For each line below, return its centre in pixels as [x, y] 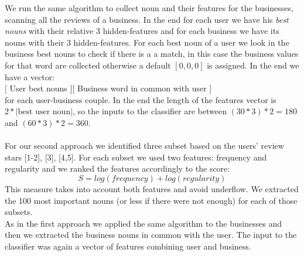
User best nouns [38, 88]
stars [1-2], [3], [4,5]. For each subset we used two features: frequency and [136, 157]
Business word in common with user [142, 88]
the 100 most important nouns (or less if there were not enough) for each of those [151, 200]
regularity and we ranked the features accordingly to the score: [117, 168]
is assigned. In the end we [253, 65]
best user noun [44, 112]
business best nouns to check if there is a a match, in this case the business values [152, 54]
